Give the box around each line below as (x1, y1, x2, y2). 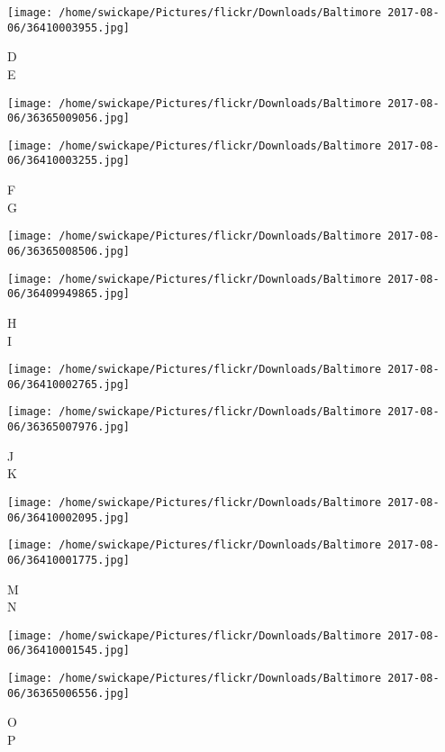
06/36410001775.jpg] (7, 553, 131, 566)
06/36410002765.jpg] (7, 377, 131, 391)
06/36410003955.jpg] (7, 21, 131, 34)
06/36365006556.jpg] (7, 686, 131, 700)
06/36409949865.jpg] (7, 287, 131, 301)
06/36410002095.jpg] (7, 511, 131, 524)
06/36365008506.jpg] (7, 244, 131, 258)
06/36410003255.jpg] (7, 154, 131, 168)
